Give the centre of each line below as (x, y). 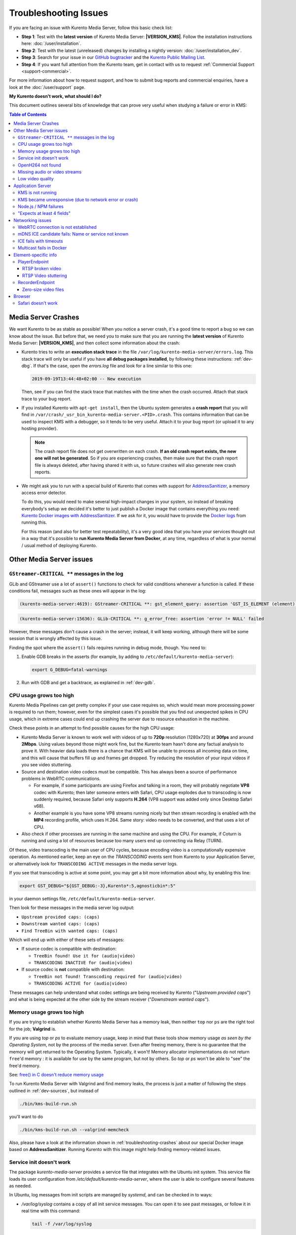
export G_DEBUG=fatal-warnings (70, 670)
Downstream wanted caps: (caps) (60, 924)
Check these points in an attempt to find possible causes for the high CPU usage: (92, 728)
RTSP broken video (42, 269)
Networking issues (33, 220)
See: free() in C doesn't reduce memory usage (56, 1074)
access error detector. (44, 493)
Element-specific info (35, 255)
